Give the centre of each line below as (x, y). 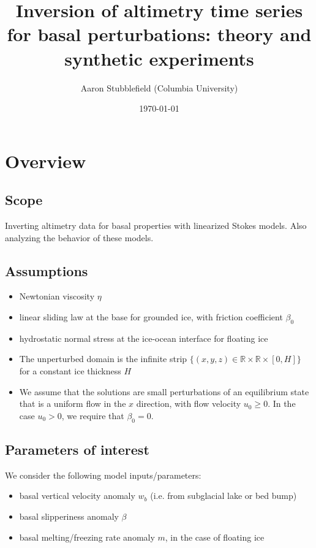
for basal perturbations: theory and (159, 34)
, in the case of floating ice (215, 537)
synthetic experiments (159, 58)
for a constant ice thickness (70, 371)
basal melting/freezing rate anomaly (87, 537)
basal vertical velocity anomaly (77, 496)
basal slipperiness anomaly (69, 516)
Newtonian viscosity (57, 296)
